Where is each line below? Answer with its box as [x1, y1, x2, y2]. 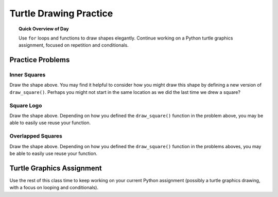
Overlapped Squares [9, 132, 63, 140]
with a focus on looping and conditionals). [9, 185, 99, 191]
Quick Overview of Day [19, 26, 69, 32]
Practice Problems [9, 55, 70, 64]
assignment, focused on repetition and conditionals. [19, 42, 129, 48]
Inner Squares [9, 71, 46, 78]
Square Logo [9, 102, 42, 109]
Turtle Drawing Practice [9, 8, 113, 19]
